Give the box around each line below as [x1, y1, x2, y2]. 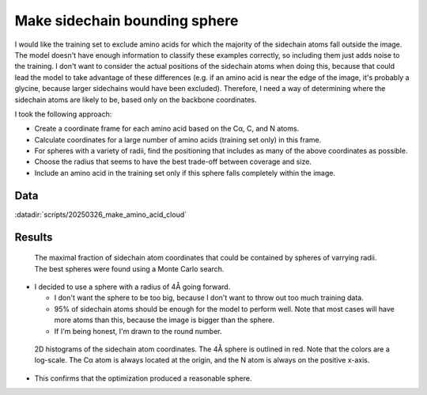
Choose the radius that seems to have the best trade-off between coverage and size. [34, 157, 312, 166]
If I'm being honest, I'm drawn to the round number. [54, 326, 222, 336]
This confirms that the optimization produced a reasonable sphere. [34, 373, 252, 383]
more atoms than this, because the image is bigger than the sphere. [54, 315, 275, 325]
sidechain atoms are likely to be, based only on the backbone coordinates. [14, 95, 257, 104]
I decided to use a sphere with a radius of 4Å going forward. [34, 282, 231, 291]
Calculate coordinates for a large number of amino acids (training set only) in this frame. [34, 135, 322, 144]
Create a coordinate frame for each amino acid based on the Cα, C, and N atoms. [34, 123, 300, 134]
